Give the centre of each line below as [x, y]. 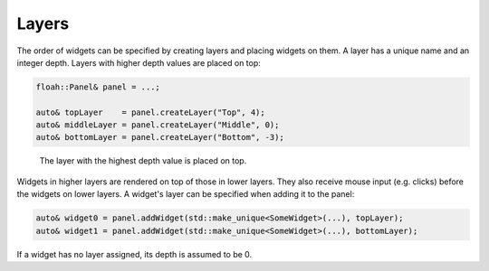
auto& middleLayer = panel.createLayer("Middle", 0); [158, 125]
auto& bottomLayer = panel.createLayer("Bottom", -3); [160, 137]
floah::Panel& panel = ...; [98, 87]
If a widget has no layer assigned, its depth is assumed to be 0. [134, 254]
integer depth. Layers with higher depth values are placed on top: [139, 62]
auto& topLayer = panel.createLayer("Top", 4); [151, 112]
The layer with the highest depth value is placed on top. [143, 161]
